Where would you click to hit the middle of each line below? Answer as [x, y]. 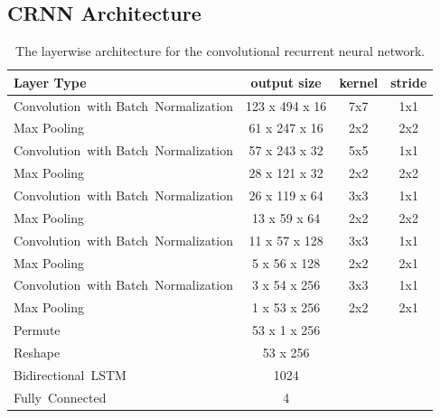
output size [286, 82]
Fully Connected [60, 397]
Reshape [37, 352]
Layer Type [50, 82]
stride [409, 82]
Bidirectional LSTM [70, 374]
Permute [37, 330]
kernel [359, 82]
